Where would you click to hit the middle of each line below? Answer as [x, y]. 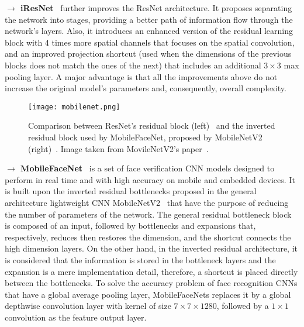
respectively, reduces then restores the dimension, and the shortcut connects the [148, 237]
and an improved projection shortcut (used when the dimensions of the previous [148, 54]
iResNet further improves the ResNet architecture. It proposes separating [156, 8]
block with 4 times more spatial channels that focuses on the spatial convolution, [150, 42]
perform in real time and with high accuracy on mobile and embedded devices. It [150, 179]
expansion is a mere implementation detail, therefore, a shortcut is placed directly [151, 271]
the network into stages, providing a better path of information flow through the [149, 19]
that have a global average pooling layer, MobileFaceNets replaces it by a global [148, 294]
